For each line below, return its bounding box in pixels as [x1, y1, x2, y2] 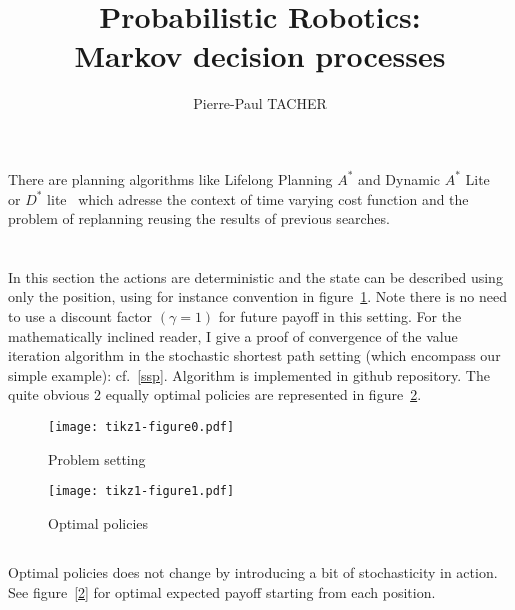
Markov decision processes [74, 35, 446, 76]
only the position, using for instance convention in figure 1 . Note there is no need [8, 286, 508, 307]
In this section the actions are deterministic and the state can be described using [8, 266, 503, 287]
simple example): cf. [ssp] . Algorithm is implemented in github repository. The [8, 364, 490, 385]
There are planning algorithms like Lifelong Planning [8, 168, 333, 189]
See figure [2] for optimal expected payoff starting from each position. [8, 581, 436, 602]
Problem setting [48, 448, 146, 469]
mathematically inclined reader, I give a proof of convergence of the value [8, 325, 458, 346]
